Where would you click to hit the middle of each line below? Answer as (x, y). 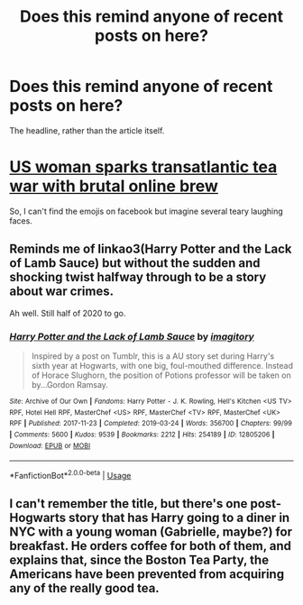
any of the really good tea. (84, 588)
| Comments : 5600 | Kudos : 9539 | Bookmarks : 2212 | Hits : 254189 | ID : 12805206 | (142, 435)
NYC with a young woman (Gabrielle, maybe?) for (151, 532)
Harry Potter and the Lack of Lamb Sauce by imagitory (132, 336)
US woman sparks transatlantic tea (143, 167)
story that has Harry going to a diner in (179, 518)
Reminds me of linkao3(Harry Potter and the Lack (151, 249)
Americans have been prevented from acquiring (147, 574)
